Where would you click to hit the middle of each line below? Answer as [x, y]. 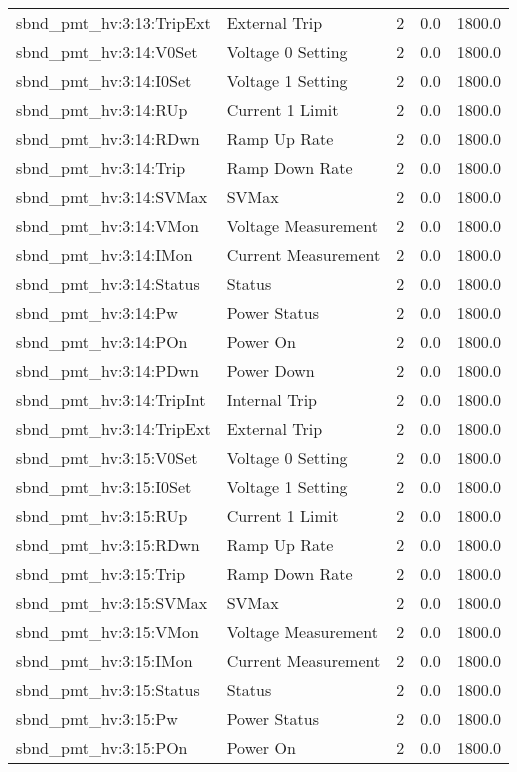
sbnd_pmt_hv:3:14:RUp [102, 109]
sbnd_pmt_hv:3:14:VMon [107, 225]
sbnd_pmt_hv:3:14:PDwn [107, 370]
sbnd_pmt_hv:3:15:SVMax [112, 602]
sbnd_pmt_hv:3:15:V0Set [107, 457]
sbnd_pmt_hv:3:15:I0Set [104, 486]
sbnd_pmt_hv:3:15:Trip [101, 573]
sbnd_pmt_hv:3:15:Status [108, 689]
